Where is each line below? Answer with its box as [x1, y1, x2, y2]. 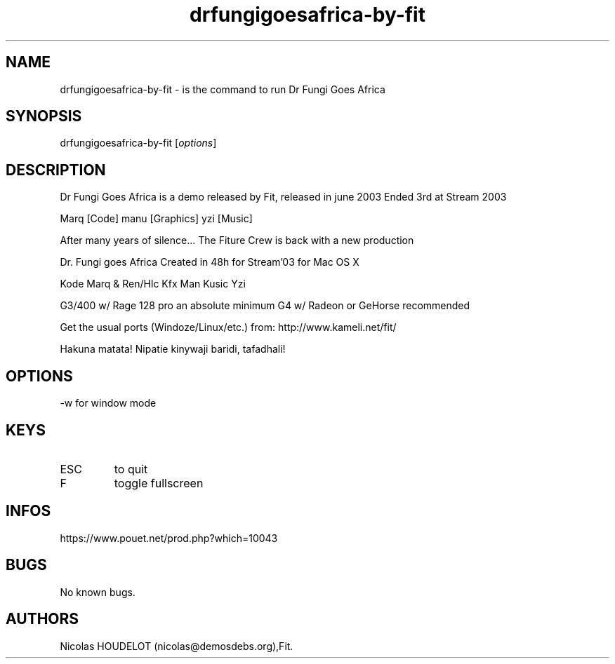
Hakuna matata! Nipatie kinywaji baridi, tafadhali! [60, 343, 286, 355]
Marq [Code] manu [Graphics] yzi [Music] [60, 212, 253, 225]
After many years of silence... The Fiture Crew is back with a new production [60, 234, 414, 247]
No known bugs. [60, 585, 135, 598]
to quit [114, 461, 148, 476]
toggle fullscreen [114, 475, 204, 490]
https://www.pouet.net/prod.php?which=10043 [60, 531, 278, 544]
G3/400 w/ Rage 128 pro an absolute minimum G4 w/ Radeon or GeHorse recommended [60, 299, 470, 312]
